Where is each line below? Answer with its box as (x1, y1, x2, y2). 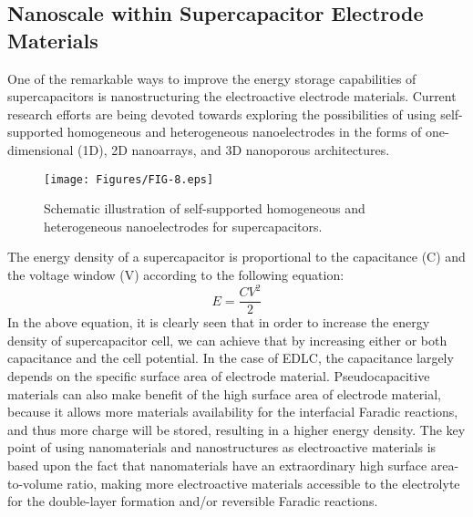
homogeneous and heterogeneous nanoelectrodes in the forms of (67, 122, 422, 141)
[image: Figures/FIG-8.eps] (44, 172, 214, 186)
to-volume (7, 473, 63, 492)
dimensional (7, 140, 74, 159)
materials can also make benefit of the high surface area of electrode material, (7, 384, 441, 403)
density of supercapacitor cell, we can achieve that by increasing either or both (7, 330, 447, 349)
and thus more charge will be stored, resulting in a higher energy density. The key (7, 419, 466, 439)
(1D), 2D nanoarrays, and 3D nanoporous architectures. (77, 140, 390, 159)
